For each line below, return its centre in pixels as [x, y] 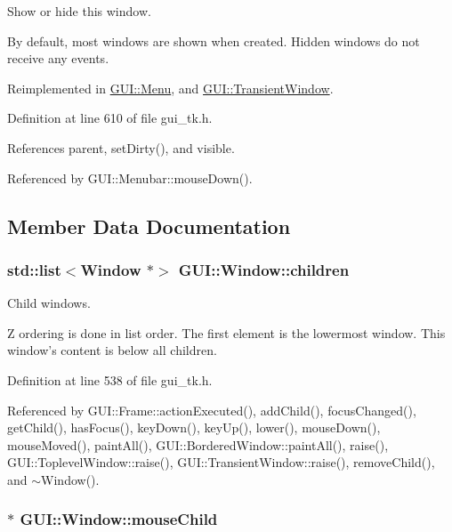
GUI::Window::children [264, 269]
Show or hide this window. [79, 11]
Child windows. [49, 303]
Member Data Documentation [149, 226]
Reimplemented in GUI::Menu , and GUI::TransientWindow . [170, 88]
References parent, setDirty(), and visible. [121, 147]
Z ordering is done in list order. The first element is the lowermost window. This [226, 332]
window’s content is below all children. [112, 350]
